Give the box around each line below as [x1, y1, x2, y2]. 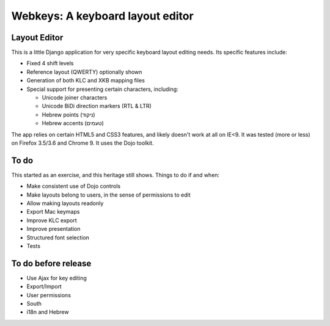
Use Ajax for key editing [26, 274, 87, 281]
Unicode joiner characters [42, 94, 108, 101]
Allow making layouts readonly [26, 200, 104, 207]
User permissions [26, 291, 71, 299]
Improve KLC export [26, 217, 78, 224]
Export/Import [26, 283, 62, 290]
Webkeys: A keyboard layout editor [11, 9, 194, 23]
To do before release [11, 258, 92, 269]
